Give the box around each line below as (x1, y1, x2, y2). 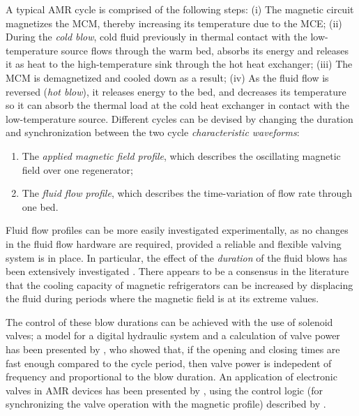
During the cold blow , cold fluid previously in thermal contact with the (6, 29, 307, 44)
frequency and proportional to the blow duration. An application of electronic (6, 369, 337, 384)
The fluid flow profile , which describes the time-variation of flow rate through (22, 186, 353, 200)
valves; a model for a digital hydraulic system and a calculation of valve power (6, 328, 340, 343)
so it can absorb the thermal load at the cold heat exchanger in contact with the (6, 98, 349, 112)
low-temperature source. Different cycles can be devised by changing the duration (6, 111, 353, 126)
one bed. (22, 199, 59, 214)
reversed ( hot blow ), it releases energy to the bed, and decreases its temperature (6, 84, 346, 98)
